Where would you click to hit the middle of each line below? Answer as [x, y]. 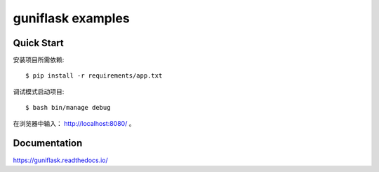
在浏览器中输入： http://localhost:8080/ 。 [74, 123]
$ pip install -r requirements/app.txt [94, 76]
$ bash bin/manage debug [68, 108]
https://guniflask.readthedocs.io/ [60, 160]
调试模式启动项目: [39, 92]
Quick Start [38, 43]
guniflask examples [71, 18]
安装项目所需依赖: [39, 60]
